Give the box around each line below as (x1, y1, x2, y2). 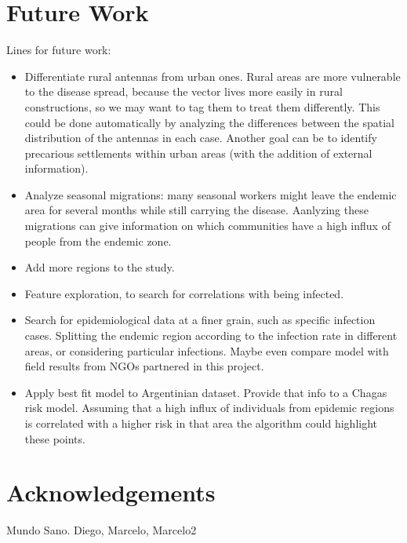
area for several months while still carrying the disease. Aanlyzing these (24, 202, 369, 218)
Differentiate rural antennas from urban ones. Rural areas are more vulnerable (24, 67, 401, 84)
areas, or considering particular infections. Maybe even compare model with (24, 342, 389, 359)
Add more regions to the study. (24, 259, 175, 275)
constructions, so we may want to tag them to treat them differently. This (24, 98, 380, 115)
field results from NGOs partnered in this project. (24, 358, 264, 374)
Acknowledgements (6, 476, 216, 508)
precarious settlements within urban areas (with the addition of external (24, 144, 372, 161)
